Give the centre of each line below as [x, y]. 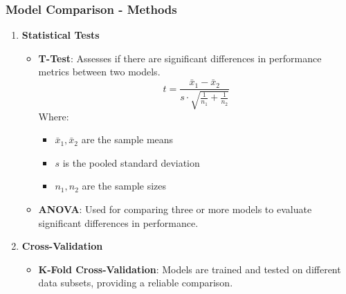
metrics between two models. [99, 72]
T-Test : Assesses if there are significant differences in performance [180, 58]
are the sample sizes [124, 186]
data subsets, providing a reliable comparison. [136, 283]
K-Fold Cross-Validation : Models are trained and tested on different [190, 269]
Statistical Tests [61, 35]
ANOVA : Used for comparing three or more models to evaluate [175, 209]
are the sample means [127, 139]
